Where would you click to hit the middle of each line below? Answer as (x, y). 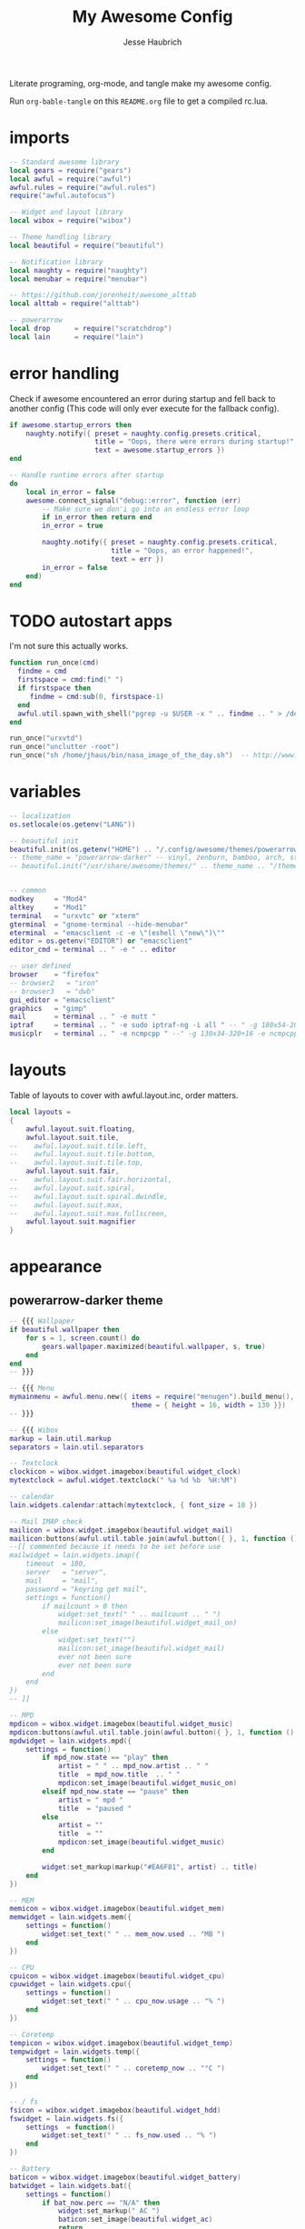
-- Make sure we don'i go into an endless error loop (146, 509)
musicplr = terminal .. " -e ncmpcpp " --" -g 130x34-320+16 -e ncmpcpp (154, 1034)
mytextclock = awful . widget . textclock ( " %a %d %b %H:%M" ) (123, 1480)
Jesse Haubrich (152, 42)
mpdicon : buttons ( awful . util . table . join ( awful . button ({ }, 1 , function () (152, 1732)
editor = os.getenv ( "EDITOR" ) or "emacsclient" (101, 941)
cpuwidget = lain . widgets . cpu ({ (70, 1984)
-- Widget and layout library (67, 212)
